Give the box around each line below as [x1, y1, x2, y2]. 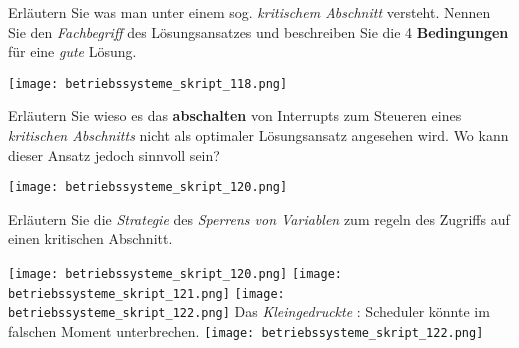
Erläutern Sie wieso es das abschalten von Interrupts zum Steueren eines [8, 105, 462, 126]
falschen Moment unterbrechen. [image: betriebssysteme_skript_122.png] [8, 321, 484, 342]
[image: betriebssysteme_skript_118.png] [8, 76, 288, 91]
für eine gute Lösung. [8, 41, 137, 62]
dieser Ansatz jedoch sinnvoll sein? [8, 144, 220, 165]
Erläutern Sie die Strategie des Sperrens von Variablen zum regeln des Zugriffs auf [8, 208, 510, 229]
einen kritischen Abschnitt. [8, 228, 173, 249]
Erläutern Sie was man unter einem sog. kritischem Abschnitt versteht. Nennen [8, 2, 491, 22]
